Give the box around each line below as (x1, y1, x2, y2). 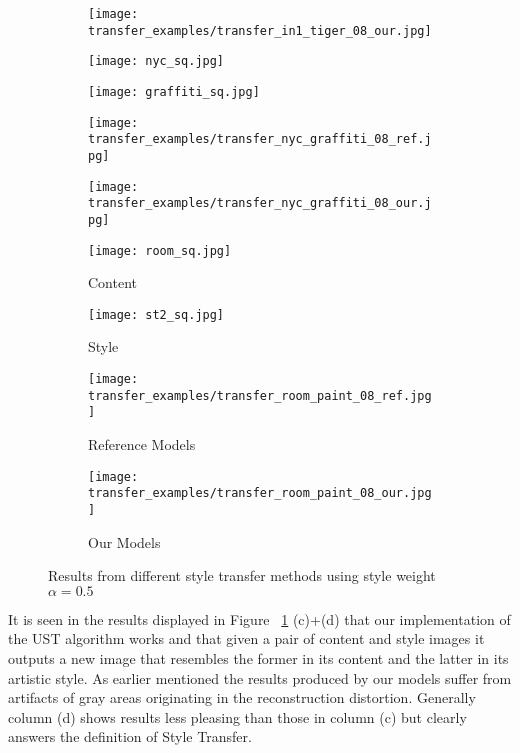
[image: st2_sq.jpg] (88, 307, 225, 322)
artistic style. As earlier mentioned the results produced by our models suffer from (8, 667, 512, 688)
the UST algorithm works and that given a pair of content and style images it (8, 628, 485, 649)
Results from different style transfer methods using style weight (48, 565, 436, 586)
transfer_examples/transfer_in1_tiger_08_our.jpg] (88, 23, 432, 38)
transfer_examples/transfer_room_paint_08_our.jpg (88, 486, 432, 501)
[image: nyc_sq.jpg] (88, 54, 225, 69)
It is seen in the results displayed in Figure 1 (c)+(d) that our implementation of (8, 608, 511, 629)
